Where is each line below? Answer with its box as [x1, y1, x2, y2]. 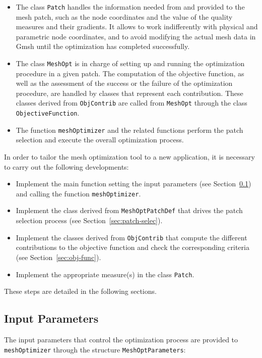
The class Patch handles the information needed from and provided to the [16, 2, 245, 12]
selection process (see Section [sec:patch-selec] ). [16, 215, 163, 226]
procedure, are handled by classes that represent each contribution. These [16, 87, 243, 98]
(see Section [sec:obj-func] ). [16, 251, 101, 262]
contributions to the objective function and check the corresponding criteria [16, 242, 249, 252]
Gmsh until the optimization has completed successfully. [16, 41, 190, 52]
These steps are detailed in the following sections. [4, 286, 157, 296]
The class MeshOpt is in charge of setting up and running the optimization [16, 58, 245, 69]
